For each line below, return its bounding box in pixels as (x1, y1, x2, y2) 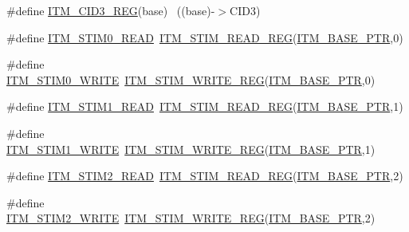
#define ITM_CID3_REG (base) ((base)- (6, 2, 215, 18)
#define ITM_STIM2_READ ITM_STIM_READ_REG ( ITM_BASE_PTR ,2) (6, 167, 403, 184)
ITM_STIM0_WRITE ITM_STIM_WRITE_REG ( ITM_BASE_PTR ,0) (6, 71, 376, 88)
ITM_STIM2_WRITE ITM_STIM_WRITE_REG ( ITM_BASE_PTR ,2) (6, 210, 376, 226)
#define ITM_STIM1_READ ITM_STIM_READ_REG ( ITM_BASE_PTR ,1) (6, 98, 403, 115)
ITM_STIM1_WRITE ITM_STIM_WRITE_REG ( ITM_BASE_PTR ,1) (6, 140, 376, 157)
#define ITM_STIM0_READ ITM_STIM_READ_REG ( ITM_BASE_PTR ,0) (6, 29, 403, 45)
